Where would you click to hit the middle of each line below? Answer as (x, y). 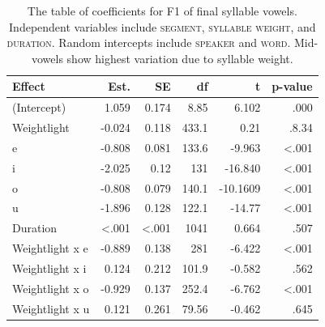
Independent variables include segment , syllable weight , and (162, 26)
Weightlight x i (49, 268)
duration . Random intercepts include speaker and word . (149, 42)
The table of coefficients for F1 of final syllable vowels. (162, 11)
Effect (29, 86)
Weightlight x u (51, 308)
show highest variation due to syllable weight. (180, 58)
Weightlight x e (50, 248)
